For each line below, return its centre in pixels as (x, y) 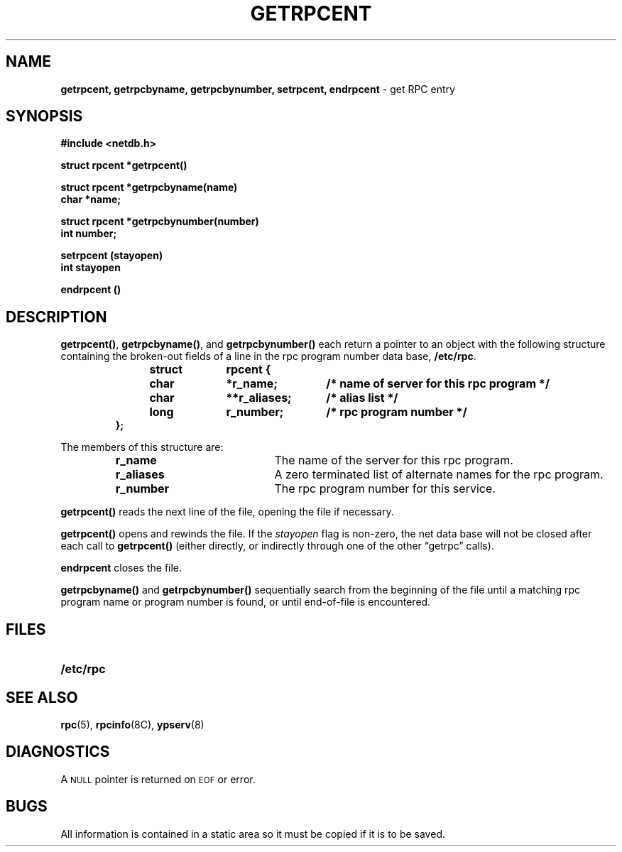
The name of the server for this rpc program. (394, 460)
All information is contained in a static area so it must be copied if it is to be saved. (253, 834)
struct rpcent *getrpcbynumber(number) (160, 222)
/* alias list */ (362, 398)
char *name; (91, 200)
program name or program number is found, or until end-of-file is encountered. (246, 602)
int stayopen (91, 268)
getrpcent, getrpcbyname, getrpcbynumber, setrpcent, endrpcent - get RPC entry (258, 89)
